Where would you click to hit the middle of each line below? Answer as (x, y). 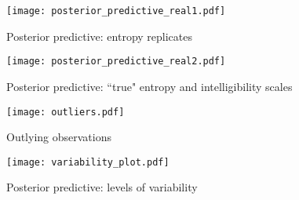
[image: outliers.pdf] (66, 112)
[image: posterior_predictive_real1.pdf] (116, 11)
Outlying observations (59, 137)
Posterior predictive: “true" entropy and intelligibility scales (149, 86)
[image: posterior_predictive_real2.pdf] (116, 62)
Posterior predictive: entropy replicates (99, 36)
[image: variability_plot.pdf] (88, 162)
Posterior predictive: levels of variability (102, 187)
